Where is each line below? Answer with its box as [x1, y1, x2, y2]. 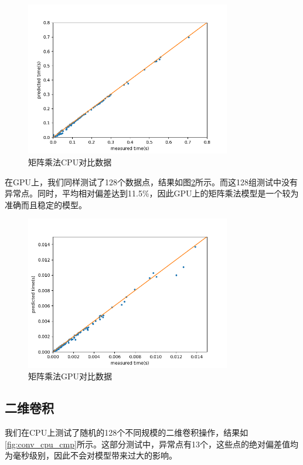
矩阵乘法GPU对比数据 [28, 370, 113, 382]
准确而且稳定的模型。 [5, 198, 87, 211]
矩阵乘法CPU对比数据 [28, 155, 112, 168]
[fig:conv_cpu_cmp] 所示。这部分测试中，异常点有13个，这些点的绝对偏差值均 [5, 437, 298, 450]
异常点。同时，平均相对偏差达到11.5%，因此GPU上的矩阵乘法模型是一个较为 [5, 187, 299, 199]
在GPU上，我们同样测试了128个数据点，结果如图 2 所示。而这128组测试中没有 [5, 175, 298, 188]
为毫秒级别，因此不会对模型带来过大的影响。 [5, 449, 177, 461]
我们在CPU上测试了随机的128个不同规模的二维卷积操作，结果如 [5, 426, 248, 439]
